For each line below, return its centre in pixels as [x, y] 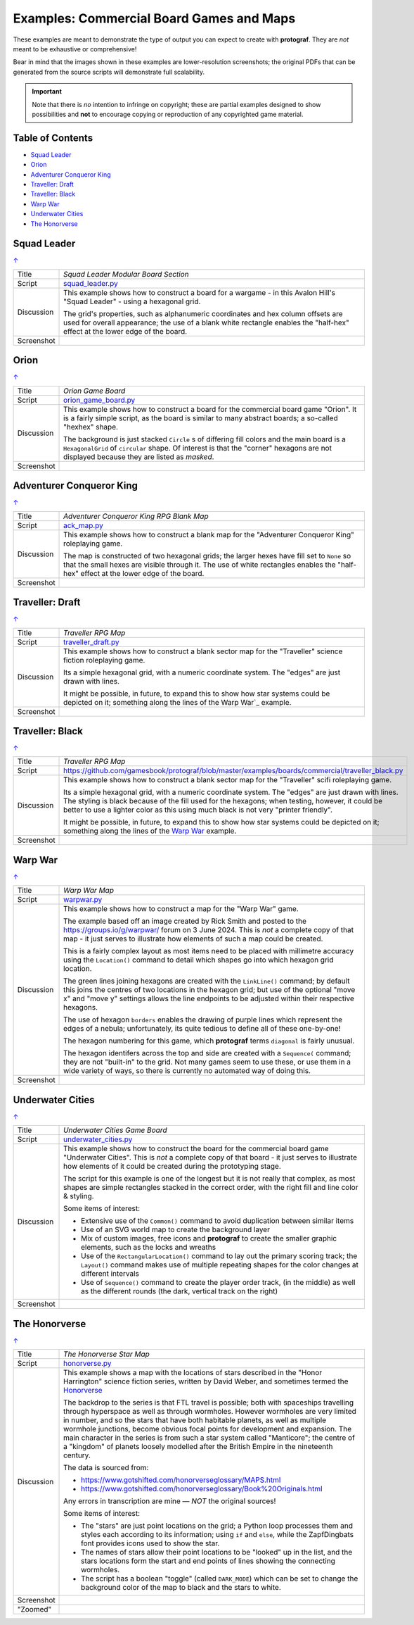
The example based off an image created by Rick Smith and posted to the [185, 921]
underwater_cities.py [98, 1139]
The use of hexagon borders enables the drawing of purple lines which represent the [203, 1019]
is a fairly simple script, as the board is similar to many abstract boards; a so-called [201, 418]
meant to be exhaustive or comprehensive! [75, 49]
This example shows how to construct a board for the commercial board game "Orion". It [210, 409]
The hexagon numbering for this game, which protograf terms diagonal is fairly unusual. [209, 1041]
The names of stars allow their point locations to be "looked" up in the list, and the [217, 1552]
